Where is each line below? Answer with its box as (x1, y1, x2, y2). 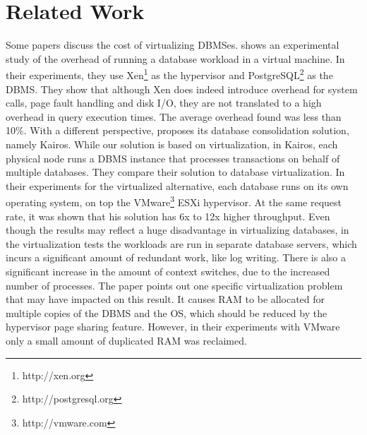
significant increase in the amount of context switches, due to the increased (6, 263, 330, 278)
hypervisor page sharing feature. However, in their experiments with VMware (6, 319, 340, 334)
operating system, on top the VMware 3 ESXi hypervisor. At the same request (6, 193, 342, 209)
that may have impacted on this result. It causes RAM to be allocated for (6, 292, 325, 306)
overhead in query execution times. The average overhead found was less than (6, 109, 342, 124)
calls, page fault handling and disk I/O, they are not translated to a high (6, 95, 322, 110)
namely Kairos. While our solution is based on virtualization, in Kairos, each (6, 136, 338, 151)
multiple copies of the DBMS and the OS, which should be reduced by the (6, 305, 327, 320)
